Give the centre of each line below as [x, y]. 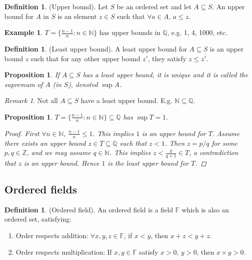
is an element [77, 16]
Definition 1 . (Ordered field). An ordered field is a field [89, 209]
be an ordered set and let [154, 6]
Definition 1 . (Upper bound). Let [56, 6]
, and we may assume [59, 152]
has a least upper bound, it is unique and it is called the [165, 75]
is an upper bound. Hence [62, 163]
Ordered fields [41, 189]
